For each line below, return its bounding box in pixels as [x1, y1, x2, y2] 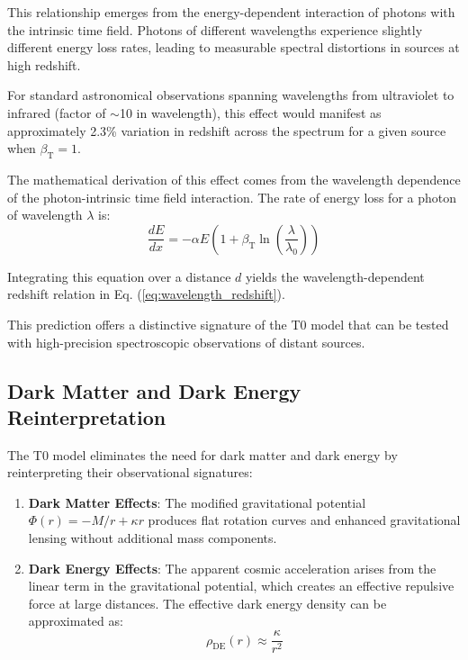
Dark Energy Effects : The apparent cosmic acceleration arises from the [28, 558, 436, 577]
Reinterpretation [7, 402, 166, 430]
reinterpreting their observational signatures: [7, 463, 253, 482]
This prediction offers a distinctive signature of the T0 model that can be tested [7, 314, 449, 333]
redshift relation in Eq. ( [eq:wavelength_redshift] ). [7, 285, 285, 303]
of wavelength [7, 205, 83, 224]
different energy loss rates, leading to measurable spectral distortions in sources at [7, 38, 460, 57]
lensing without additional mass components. [28, 529, 277, 547]
